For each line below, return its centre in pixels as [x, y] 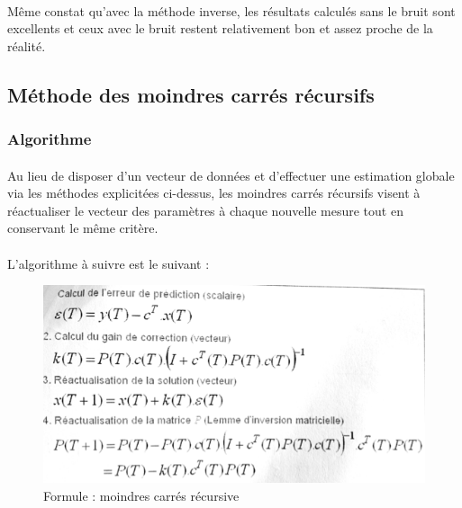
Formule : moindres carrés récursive [141, 495]
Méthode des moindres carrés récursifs [191, 94]
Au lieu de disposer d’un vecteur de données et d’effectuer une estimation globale [231, 175]
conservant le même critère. [83, 228]
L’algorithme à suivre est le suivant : [109, 263]
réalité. [27, 45]
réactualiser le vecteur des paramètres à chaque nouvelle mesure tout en [205, 210]
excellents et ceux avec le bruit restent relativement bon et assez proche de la [220, 28]
